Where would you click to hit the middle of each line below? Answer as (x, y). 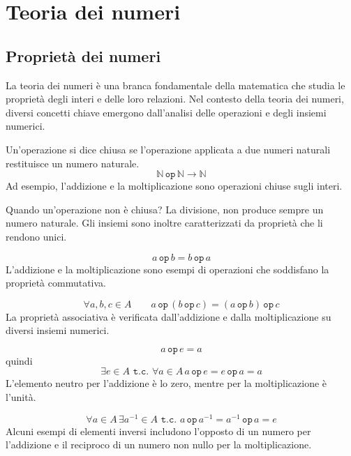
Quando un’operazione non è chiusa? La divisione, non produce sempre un (165, 209)
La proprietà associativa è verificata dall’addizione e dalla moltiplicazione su (169, 316)
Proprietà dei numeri (83, 55)
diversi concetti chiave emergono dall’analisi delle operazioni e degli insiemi (166, 112)
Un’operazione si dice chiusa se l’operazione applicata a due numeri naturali (168, 149)
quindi (19, 360)
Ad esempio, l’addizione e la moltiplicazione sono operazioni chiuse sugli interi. (174, 186)
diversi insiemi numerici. (58, 330)
